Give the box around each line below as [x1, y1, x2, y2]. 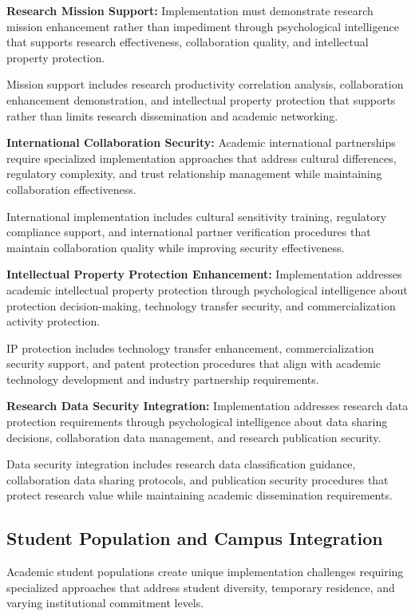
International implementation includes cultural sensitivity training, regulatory [6, 207, 387, 224]
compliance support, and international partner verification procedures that [6, 223, 371, 240]
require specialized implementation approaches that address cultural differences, [6, 149, 397, 166]
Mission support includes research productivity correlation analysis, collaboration [6, 76, 404, 93]
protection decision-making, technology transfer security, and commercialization [6, 297, 396, 314]
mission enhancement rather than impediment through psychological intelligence [6, 18, 399, 34]
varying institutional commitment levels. [6, 594, 204, 611]
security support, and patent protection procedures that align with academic [6, 355, 381, 372]
